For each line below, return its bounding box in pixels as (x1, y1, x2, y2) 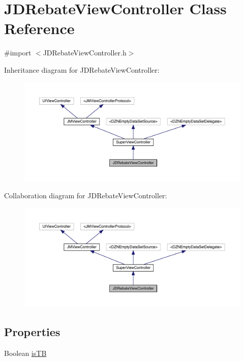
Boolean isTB (4, 347, 47, 358)
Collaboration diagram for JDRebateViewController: (4, 190, 167, 201)
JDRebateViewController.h (43, 47, 127, 58)
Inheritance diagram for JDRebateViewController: (4, 64, 160, 75)
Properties (4, 323, 60, 339)
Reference (4, 18, 75, 39)
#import (4, 47, 32, 58)
